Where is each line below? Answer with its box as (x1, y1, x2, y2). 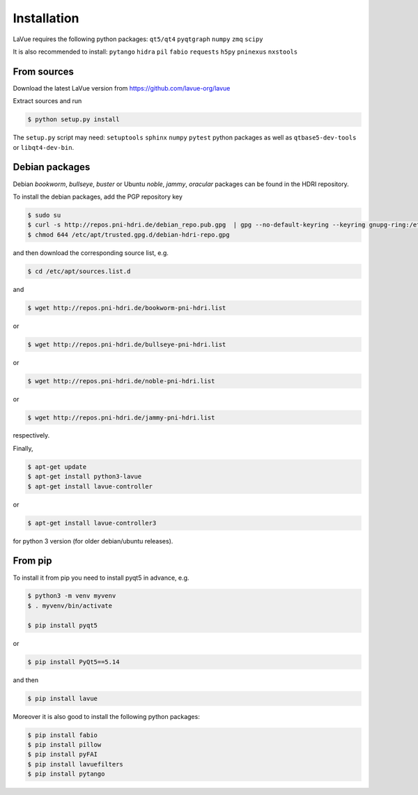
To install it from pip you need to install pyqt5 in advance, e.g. (13, 573, 189, 582)
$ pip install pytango (27, 770, 105, 778)
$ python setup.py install (27, 116, 120, 123)
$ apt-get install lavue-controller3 (27, 519, 157, 527)
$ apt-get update (27, 463, 87, 470)
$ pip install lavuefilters (27, 760, 123, 768)
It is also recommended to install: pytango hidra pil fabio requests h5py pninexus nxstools (13, 47, 298, 56)
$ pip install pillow (27, 741, 102, 748)
